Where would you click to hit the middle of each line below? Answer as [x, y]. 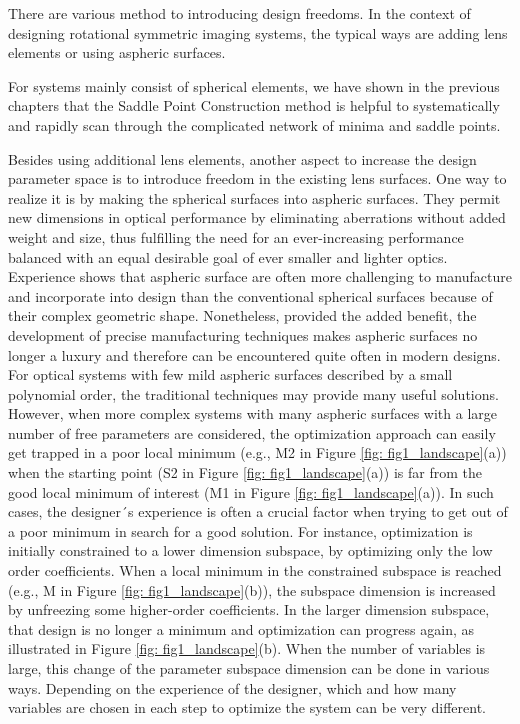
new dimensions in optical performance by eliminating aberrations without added [257, 217]
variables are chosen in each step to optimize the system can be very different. [247, 707]
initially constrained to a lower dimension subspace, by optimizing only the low [250, 550]
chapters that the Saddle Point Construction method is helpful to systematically [254, 105]
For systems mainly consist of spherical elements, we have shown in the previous [254, 85]
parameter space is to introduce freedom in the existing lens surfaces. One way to [257, 178]
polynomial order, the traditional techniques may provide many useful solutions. [253, 393]
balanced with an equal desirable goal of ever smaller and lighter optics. [228, 256]
